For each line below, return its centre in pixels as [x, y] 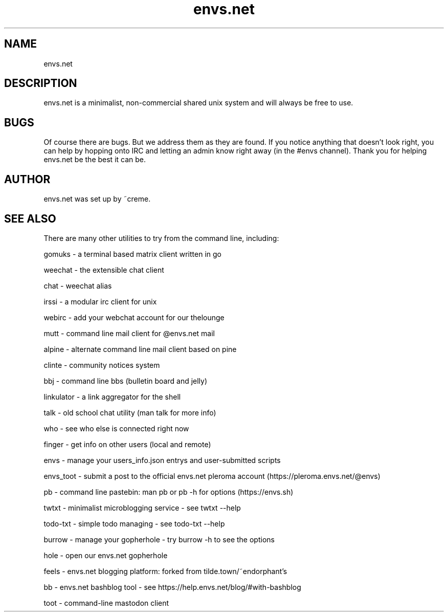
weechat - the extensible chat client [104, 270]
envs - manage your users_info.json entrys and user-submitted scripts [162, 460]
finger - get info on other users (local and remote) [127, 444]
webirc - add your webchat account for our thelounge [134, 317]
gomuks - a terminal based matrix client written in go [132, 254]
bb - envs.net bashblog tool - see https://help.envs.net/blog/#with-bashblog [172, 587]
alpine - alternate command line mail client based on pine [140, 349]
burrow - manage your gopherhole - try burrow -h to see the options [159, 539]
